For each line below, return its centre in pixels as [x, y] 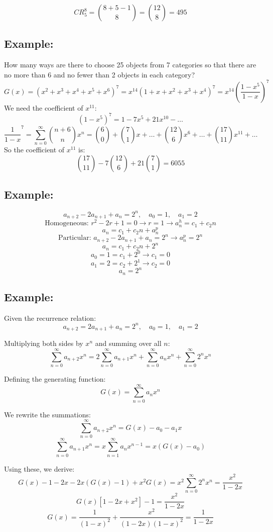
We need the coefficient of [44, 107]
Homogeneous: [67, 224]
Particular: [75, 238]
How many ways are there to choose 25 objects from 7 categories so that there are [130, 65]
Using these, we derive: [39, 468]
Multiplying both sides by [44, 343]
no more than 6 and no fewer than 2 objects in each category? [100, 74]
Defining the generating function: [55, 379]
